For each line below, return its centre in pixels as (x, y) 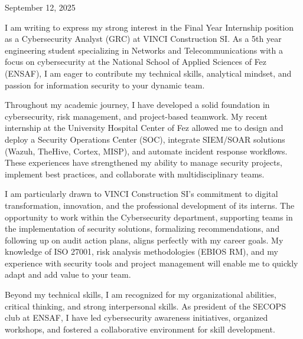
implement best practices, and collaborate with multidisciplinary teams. (135, 174)
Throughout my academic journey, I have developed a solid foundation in (137, 105)
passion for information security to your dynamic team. (105, 85)
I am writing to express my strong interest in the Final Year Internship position (149, 27)
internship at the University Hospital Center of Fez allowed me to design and (144, 128)
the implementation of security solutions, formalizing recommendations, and (142, 228)
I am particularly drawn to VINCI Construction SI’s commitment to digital (141, 194)
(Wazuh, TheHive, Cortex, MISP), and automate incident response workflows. (146, 151)
